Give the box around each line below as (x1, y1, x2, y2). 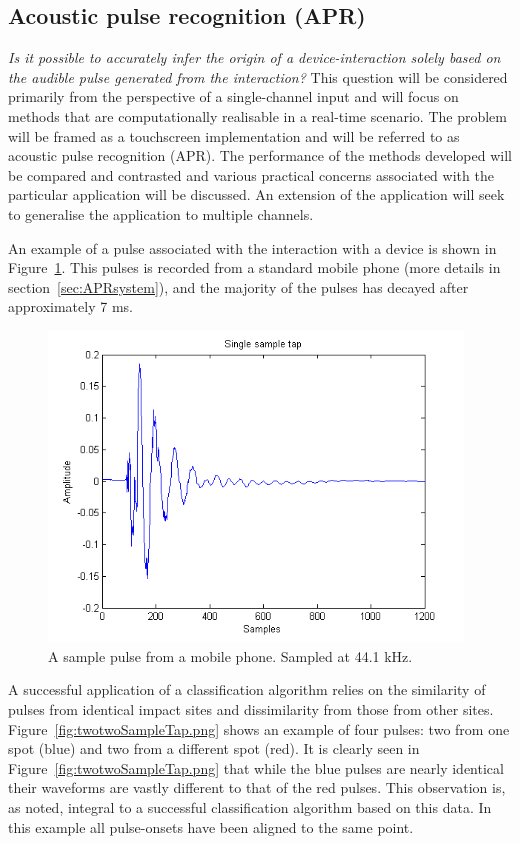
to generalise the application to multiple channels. (8, 203, 314, 224)
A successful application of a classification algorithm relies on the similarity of (8, 679, 486, 700)
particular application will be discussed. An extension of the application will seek (8, 184, 505, 205)
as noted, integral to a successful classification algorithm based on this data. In (8, 796, 492, 817)
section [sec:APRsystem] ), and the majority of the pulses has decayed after (8, 276, 469, 297)
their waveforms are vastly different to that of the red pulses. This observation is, (8, 777, 506, 798)
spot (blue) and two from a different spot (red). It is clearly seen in (8, 738, 420, 759)
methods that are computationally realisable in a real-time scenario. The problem (8, 105, 507, 126)
